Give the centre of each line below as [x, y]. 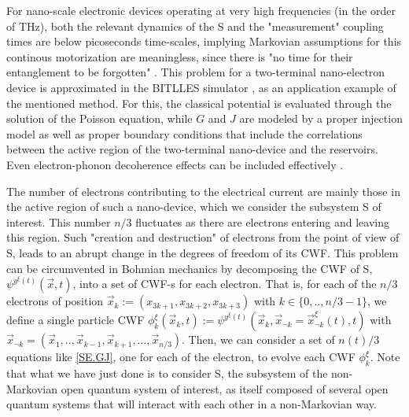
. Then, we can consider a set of [258, 340]
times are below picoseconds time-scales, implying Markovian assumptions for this [204, 41]
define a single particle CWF [76, 320]
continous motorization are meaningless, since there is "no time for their [180, 56]
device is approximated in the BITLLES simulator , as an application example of [201, 87]
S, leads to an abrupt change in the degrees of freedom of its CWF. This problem [203, 252]
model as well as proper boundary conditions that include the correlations [184, 133]
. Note [385, 357]
